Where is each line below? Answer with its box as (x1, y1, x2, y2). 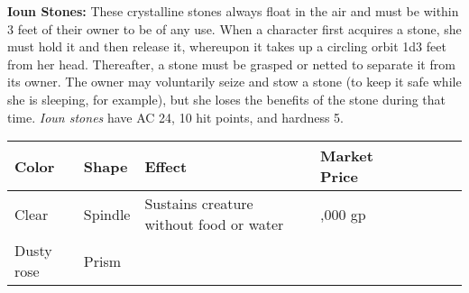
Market (320, 145, 373, 167)
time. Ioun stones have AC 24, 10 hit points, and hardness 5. (7, 107, 344, 126)
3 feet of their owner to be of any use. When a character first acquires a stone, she (7, 19, 462, 38)
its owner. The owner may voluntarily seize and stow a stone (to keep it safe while (7, 72, 462, 91)
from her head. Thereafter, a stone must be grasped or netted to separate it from (7, 54, 455, 73)
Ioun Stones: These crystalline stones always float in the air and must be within (7, 2, 459, 20)
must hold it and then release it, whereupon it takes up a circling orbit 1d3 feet (7, 37, 446, 56)
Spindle (83, 203, 131, 224)
